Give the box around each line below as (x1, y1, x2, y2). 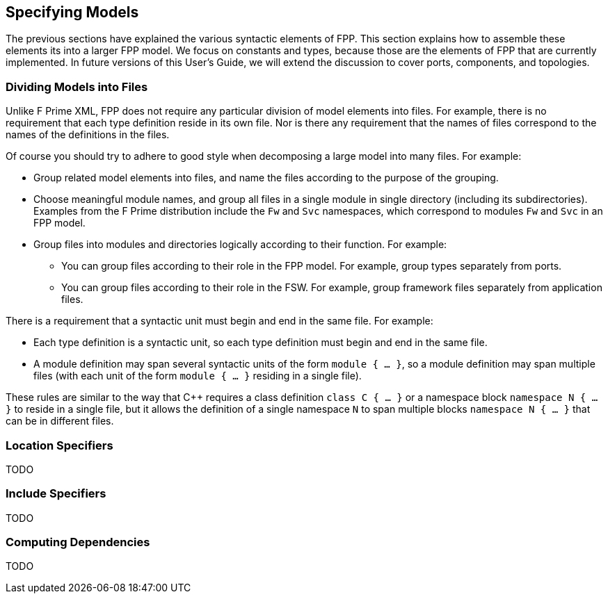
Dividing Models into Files (6, 79, 148, 94)
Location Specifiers (6, 438, 113, 452)
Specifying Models (6, 3, 139, 21)
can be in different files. (6, 415, 114, 427)
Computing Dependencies (6, 535, 150, 550)
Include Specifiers (6, 486, 106, 501)
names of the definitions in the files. (6, 129, 170, 141)
